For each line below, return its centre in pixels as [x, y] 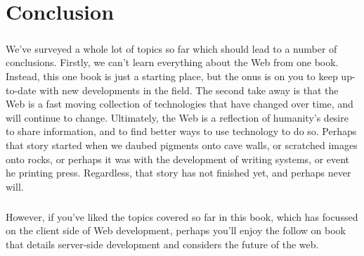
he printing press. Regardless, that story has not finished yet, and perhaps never [178, 173]
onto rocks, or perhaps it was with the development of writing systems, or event [178, 159]
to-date [21, 90]
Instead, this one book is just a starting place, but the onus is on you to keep [172, 76]
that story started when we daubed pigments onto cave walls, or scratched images [182, 145]
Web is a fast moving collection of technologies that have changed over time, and [180, 104]
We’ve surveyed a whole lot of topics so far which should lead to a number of [171, 48]
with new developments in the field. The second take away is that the [189, 90]
